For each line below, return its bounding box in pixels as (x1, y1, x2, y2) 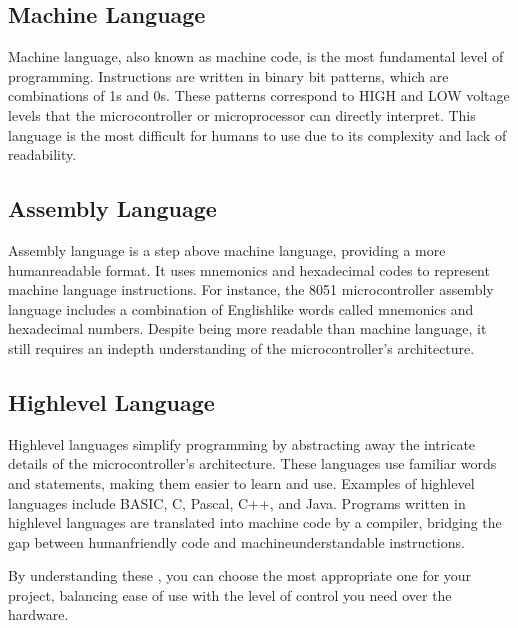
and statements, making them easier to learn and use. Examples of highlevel (8, 472, 475, 493)
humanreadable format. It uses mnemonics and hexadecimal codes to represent (8, 259, 490, 280)
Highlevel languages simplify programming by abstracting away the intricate (8, 433, 476, 454)
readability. (8, 144, 77, 165)
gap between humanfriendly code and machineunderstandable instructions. (8, 531, 465, 552)
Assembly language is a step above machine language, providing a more (8, 239, 446, 260)
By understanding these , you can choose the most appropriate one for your (8, 565, 472, 586)
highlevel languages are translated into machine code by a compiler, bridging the (8, 512, 502, 533)
